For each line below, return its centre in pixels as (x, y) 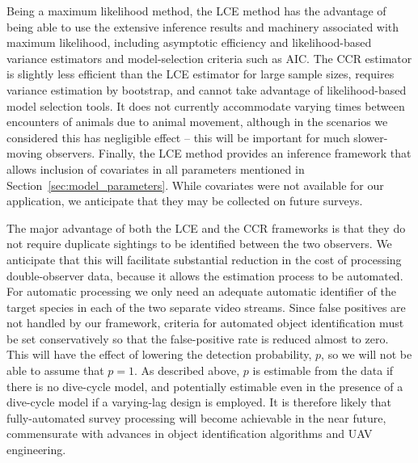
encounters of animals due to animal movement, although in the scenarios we (197, 122)
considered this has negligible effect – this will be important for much (178, 137)
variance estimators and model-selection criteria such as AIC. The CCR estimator (209, 58)
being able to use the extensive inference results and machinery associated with (203, 26)
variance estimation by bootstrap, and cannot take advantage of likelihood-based (207, 89)
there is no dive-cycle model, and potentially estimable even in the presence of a (205, 386)
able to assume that (55, 370)
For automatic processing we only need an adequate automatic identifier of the (201, 291)
